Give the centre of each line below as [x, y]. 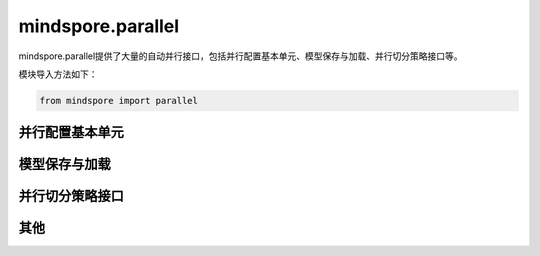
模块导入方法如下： [58, 74]
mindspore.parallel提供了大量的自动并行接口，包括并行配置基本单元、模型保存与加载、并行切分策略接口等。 [241, 56]
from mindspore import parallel [119, 100]
